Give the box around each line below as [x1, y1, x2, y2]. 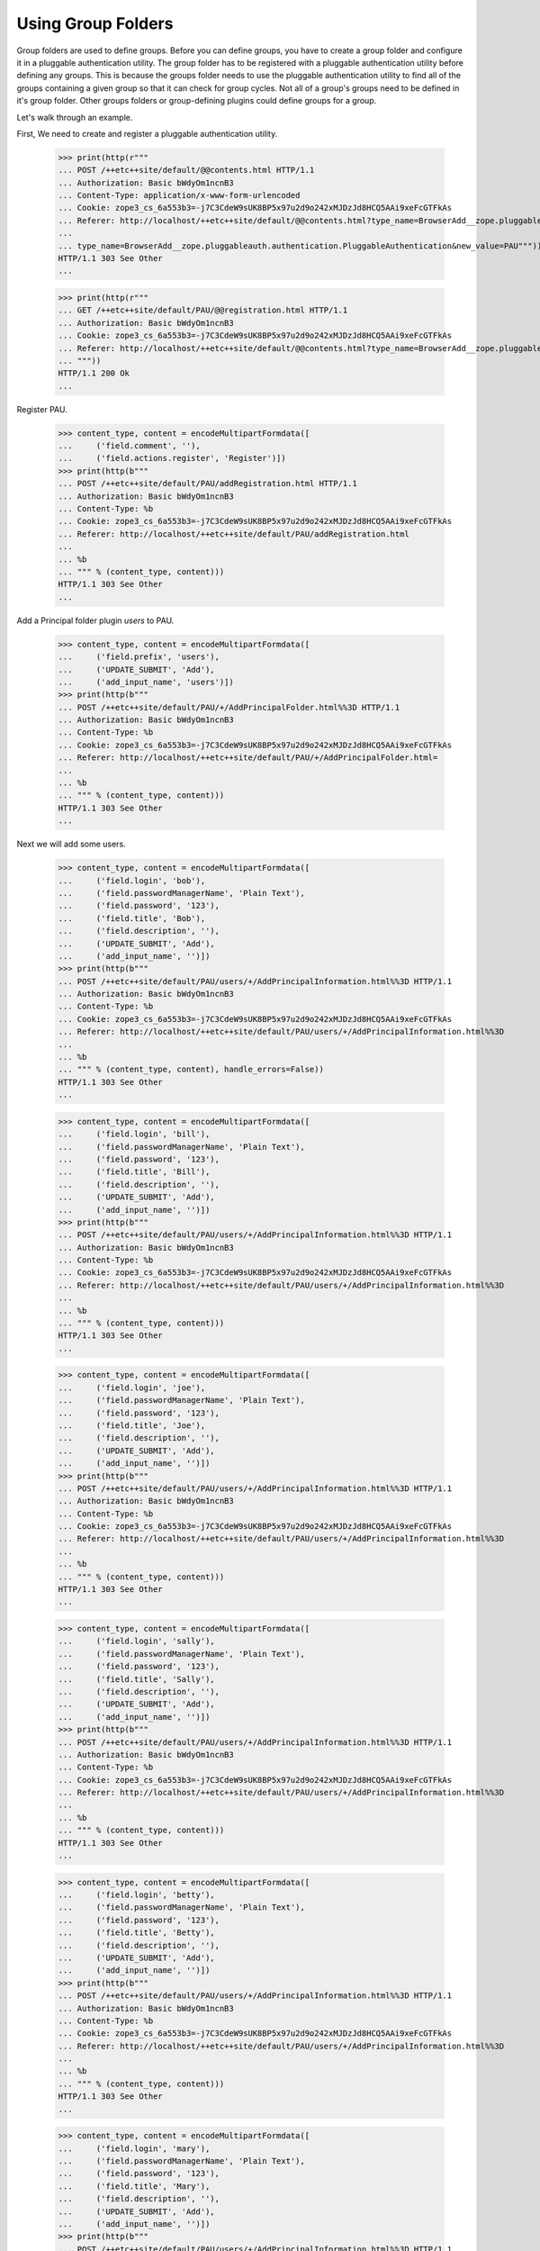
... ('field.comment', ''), [58, 441, 202, 451]
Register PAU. [16, 403, 67, 414]
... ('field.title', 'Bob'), [58, 913, 206, 923]
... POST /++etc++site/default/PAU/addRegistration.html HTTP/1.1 [58, 478, 357, 489]
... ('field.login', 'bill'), [58, 1129, 211, 1139]
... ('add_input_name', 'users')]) [58, 676, 234, 687]
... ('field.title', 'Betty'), [58, 1928, 215, 1938]
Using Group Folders [16, 14, 174, 33]
